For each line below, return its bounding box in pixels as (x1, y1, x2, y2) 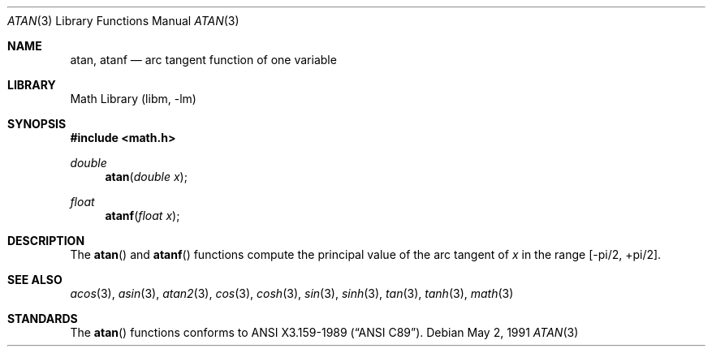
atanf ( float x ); (105, 209, 180, 222)
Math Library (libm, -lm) (70, 92, 196, 105)
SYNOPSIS (7, 117, 67, 131)
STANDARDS (7, 312, 78, 325)
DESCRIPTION (7, 234, 85, 248)
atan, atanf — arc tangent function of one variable (70, 53, 337, 67)
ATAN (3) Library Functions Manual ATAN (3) (7, 14, 239, 28)
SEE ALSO (7, 273, 63, 286)
